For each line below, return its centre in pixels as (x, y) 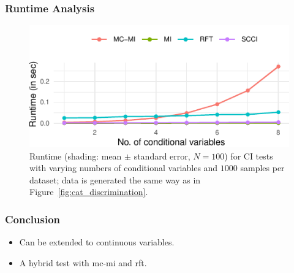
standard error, (162, 156)
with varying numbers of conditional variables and (124, 168)
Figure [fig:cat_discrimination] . (89, 192)
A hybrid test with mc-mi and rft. (83, 262)
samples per (262, 168)
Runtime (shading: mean (76, 156)
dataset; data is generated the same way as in (115, 179)
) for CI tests (249, 156)
